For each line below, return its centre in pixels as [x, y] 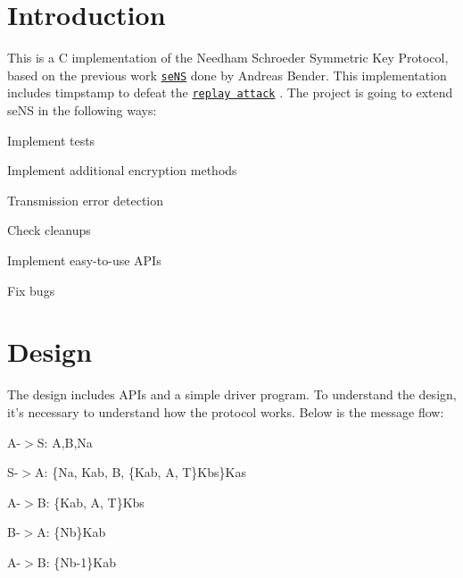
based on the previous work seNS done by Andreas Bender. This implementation [227, 75]
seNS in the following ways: [82, 110]
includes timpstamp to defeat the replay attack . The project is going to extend [230, 92]
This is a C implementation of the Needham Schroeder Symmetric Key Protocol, [228, 58]
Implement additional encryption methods [122, 170]
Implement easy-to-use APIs [84, 260]
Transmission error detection [85, 200]
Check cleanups [49, 230]
